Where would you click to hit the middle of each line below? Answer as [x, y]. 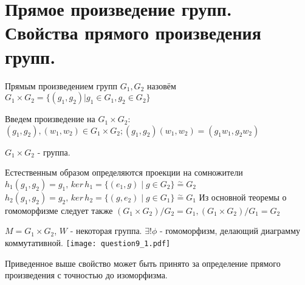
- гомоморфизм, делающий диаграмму [230, 231]
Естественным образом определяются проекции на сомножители [124, 172]
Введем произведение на [50, 119]
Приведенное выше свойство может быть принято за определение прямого [143, 263]
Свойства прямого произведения [133, 33]
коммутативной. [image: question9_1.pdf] [88, 243]
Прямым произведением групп [61, 85]
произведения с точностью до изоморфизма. [86, 275]
